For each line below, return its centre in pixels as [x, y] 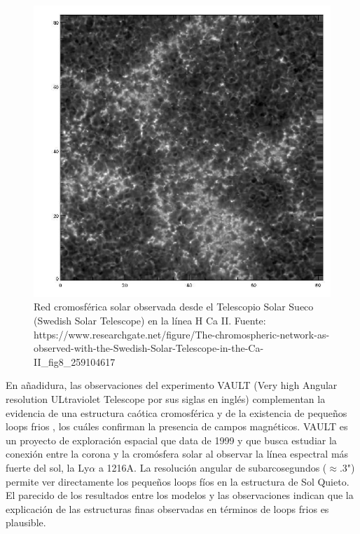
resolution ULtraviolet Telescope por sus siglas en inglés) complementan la [166, 399]
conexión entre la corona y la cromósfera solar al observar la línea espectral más [177, 454]
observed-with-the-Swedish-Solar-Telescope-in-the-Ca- [149, 348]
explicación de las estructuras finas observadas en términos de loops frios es [167, 508]
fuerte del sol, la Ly [48, 467]
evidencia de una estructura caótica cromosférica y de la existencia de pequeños [176, 412]
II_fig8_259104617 [75, 361]
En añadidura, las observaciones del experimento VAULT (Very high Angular [172, 385]
